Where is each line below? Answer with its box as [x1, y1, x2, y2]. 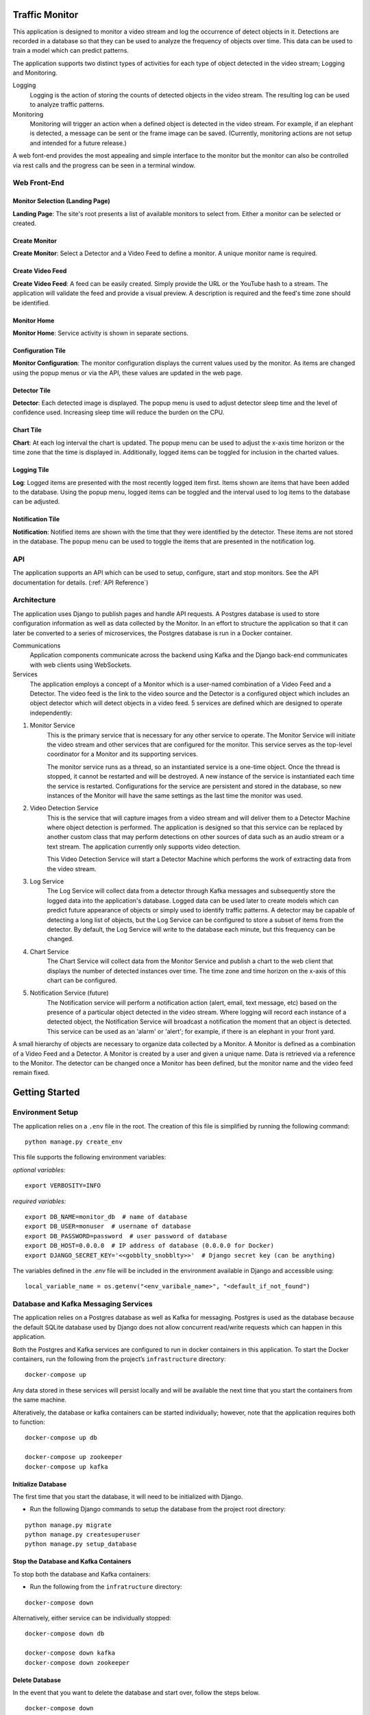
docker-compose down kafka [25, 1649, 116, 1657]
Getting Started [12, 1087, 80, 1098]
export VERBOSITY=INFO [25, 1182, 101, 1190]
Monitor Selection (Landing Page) [12, 197, 110, 205]
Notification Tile [12, 515, 60, 523]
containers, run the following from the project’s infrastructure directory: [12, 1355, 226, 1363]
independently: [29, 709, 73, 717]
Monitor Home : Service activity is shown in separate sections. [12, 329, 188, 337]
